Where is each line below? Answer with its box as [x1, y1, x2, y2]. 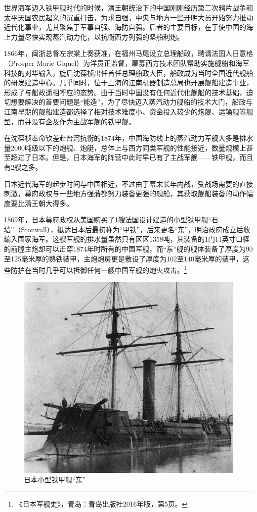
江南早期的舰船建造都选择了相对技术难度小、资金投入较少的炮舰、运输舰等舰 [4, 106, 253, 116]
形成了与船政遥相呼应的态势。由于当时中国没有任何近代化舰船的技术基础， [4, 87, 246, 97]
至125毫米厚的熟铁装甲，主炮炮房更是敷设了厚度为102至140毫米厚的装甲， [4, 253, 243, 263]
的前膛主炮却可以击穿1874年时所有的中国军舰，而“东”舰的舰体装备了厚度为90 [4, 244, 253, 254]
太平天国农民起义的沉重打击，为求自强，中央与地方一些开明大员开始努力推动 [4, 12, 253, 22]
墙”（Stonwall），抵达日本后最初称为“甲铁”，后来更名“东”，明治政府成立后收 [4, 224, 251, 234]
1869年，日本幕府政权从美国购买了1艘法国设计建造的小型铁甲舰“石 [4, 214, 218, 225]
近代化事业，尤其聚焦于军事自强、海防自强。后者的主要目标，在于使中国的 [4, 22, 246, 32]
